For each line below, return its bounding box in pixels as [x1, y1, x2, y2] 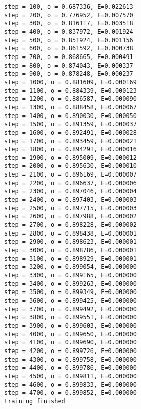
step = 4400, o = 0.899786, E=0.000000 [4, 364, 137, 372]
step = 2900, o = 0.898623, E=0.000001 [4, 238, 137, 246]
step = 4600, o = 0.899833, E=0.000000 [4, 381, 137, 388]
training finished [4, 397, 65, 405]
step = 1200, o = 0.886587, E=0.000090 [4, 95, 137, 103]
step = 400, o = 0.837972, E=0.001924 [4, 28, 133, 35]
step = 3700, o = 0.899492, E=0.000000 [4, 305, 137, 313]
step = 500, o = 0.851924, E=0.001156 [4, 36, 133, 44]
